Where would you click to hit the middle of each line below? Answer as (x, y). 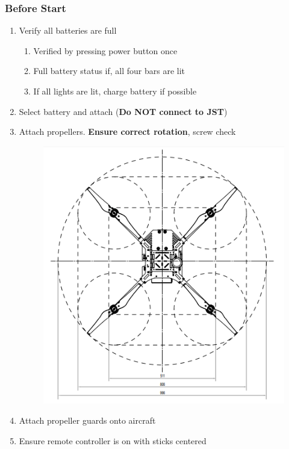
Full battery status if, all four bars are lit (109, 71)
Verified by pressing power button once (105, 50)
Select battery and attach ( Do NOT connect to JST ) (123, 111)
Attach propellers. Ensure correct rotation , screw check (127, 132)
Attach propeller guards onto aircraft (87, 420)
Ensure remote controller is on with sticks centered (113, 440)
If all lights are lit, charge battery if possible (115, 91)
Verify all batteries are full (68, 30)
